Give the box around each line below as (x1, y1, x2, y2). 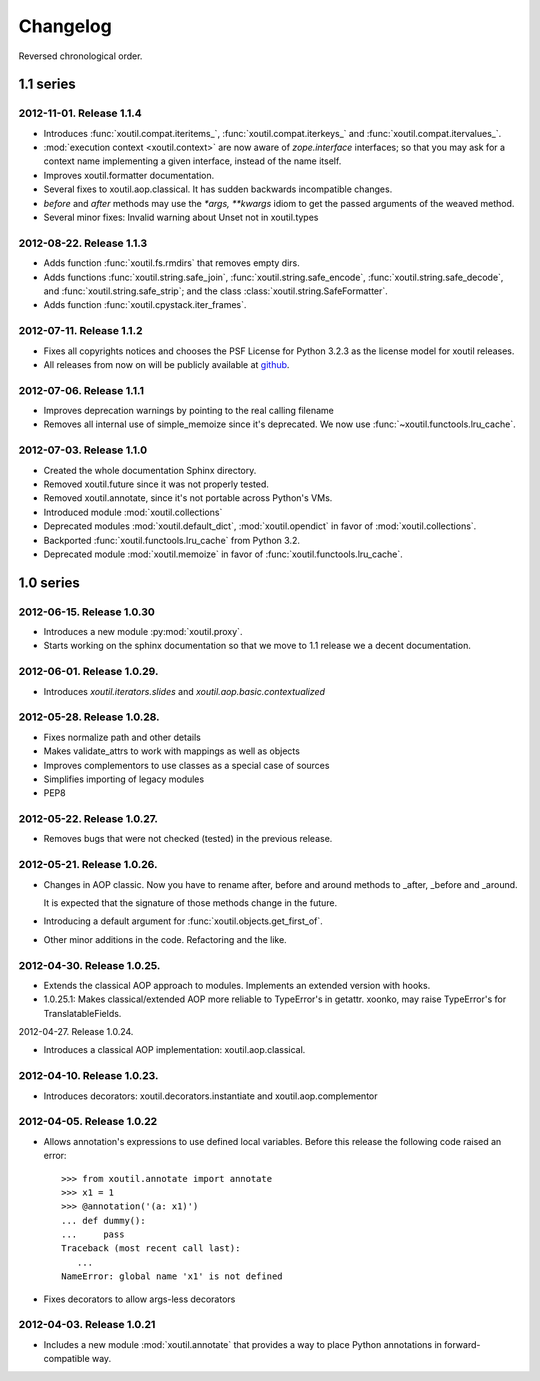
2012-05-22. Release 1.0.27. (18, 812, 159, 826)
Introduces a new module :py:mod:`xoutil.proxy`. (43, 626, 243, 638)
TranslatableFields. (43, 1007, 122, 1019)
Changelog (18, 15, 112, 37)
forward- (443, 1338, 481, 1350)
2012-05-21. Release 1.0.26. (18, 858, 158, 872)
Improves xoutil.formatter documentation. (43, 169, 215, 181)
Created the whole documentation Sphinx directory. (43, 464, 257, 476)
